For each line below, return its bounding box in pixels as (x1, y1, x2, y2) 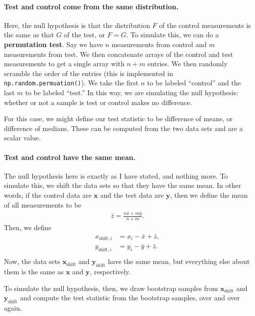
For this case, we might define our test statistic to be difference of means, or (4, 113, 233, 124)
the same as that (4, 29, 54, 40)
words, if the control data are (4, 189, 92, 200)
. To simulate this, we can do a (126, 29, 219, 40)
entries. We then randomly (147, 58, 228, 69)
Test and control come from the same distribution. (4, 1, 178, 11)
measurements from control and (111, 39, 207, 49)
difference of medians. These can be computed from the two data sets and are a (4, 123, 243, 133)
